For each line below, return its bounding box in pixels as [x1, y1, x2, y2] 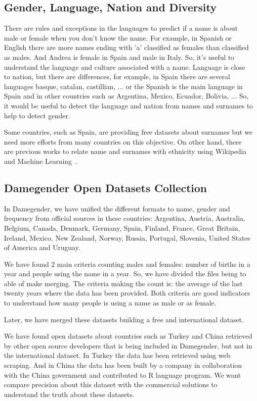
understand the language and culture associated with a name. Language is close [4, 61, 245, 72]
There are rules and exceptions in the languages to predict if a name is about [4, 23, 238, 33]
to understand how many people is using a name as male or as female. [4, 298, 216, 308]
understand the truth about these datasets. [4, 389, 134, 399]
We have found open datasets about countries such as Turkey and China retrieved [4, 331, 253, 341]
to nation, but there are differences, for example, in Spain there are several [4, 71, 230, 82]
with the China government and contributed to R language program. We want [4, 369, 241, 380]
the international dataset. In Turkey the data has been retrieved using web [4, 350, 230, 360]
